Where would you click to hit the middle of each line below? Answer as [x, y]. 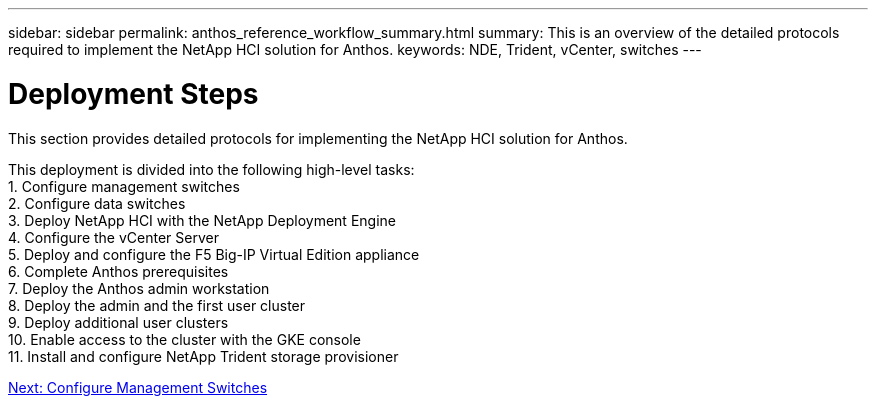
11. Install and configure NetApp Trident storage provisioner [203, 356]
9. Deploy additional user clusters [118, 322]
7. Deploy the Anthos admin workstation [139, 288]
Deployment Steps [133, 93]
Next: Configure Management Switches [138, 387]
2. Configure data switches [97, 203]
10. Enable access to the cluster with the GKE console [184, 339]
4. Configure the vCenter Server [113, 237]
